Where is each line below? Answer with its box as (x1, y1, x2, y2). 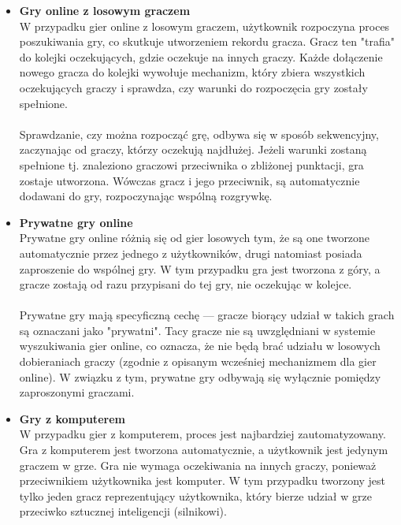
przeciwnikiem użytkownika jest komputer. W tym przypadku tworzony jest (19, 472, 386, 489)
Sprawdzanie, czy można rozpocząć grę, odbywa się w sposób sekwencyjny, (19, 125, 379, 142)
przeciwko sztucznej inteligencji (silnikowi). (19, 503, 227, 519)
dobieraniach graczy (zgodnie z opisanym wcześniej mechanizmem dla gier (19, 353, 377, 370)
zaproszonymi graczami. (19, 384, 135, 400)
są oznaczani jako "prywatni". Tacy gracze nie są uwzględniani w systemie (19, 322, 376, 338)
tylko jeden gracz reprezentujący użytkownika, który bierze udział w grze (19, 487, 372, 504)
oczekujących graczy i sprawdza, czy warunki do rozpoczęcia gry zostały (19, 79, 368, 95)
